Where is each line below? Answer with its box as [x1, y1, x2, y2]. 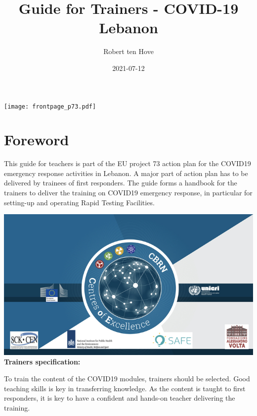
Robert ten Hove [103, 46, 154, 57]
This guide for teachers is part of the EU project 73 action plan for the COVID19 [4, 158, 251, 169]
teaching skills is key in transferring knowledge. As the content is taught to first [4, 383, 246, 393]
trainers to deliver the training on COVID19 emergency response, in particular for [4, 187, 253, 198]
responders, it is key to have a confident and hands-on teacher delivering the [4, 393, 235, 403]
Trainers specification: [4, 357, 81, 367]
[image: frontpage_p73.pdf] [4, 103, 96, 110]
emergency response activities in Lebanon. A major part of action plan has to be [4, 168, 248, 178]
